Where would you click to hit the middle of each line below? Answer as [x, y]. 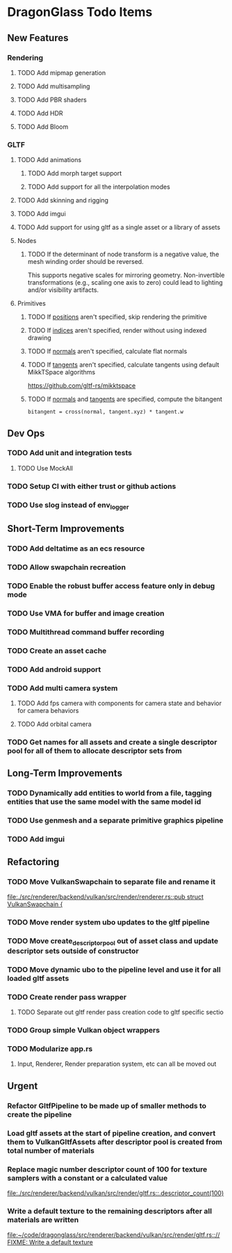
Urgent [23, 1086]
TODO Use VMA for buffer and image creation [86, 613]
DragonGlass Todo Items [80, 12]
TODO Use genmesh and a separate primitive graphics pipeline [115, 821]
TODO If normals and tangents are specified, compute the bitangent [125, 399]
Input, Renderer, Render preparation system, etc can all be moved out [117, 1064]
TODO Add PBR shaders [52, 100]
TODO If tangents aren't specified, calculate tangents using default [123, 365]
